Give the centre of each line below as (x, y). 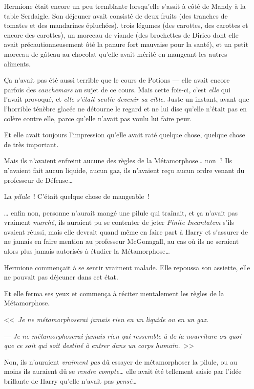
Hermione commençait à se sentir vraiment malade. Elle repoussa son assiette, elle (127, 267)
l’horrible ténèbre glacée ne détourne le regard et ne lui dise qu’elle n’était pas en (125, 108)
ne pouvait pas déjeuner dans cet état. (61, 277)
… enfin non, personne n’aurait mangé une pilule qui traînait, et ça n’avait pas (121, 212)
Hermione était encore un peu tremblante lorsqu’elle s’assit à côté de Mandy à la (125, 6)
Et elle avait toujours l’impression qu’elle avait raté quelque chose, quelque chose (125, 135)
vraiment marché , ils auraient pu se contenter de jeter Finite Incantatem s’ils (119, 222)
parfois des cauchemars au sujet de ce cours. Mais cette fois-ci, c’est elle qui (117, 89)
